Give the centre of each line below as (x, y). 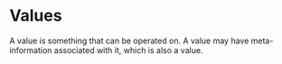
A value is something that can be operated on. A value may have (129, 41)
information (31, 50)
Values (36, 16)
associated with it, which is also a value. (128, 50)
